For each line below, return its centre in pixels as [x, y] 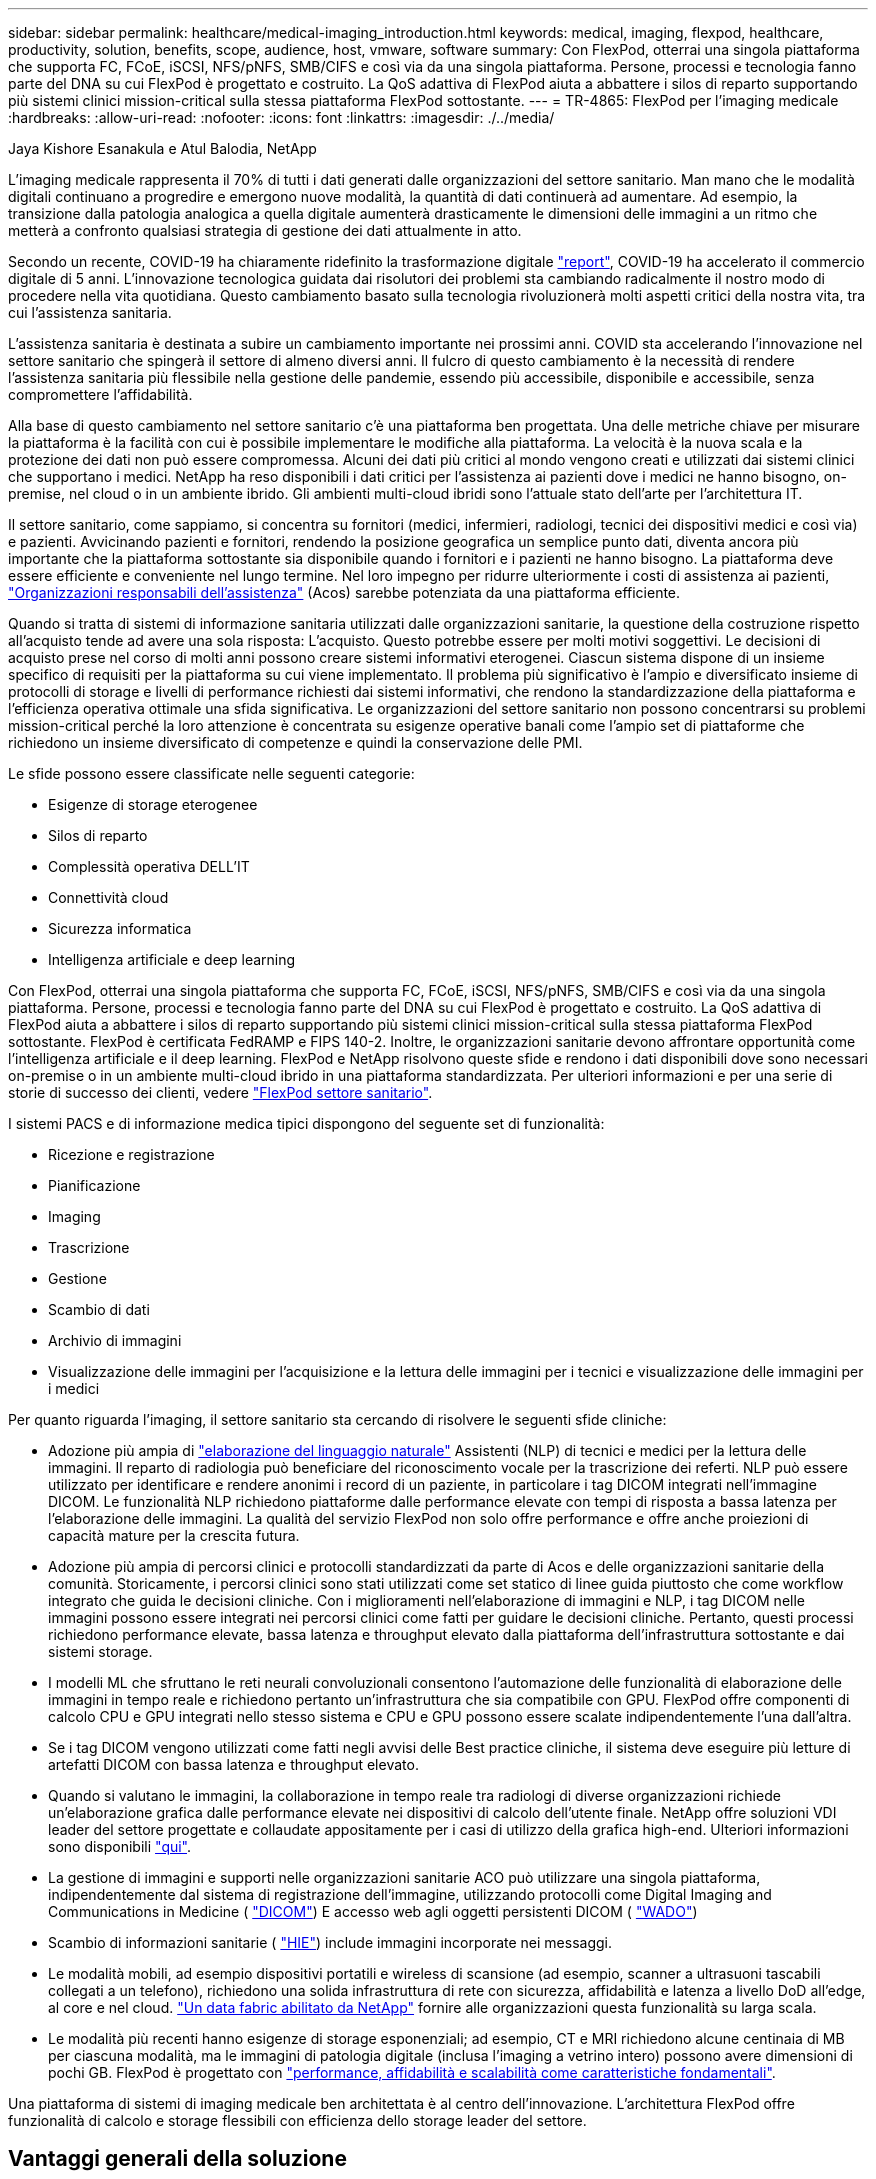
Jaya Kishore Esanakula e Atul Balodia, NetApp [162, 148]
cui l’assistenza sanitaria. [90, 312]
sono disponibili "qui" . [120, 1846]
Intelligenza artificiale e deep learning [172, 959]
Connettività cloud [108, 897]
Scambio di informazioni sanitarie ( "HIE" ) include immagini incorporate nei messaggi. [330, 1942]
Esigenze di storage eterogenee [153, 804]
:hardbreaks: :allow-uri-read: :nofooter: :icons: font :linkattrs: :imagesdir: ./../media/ [281, 117]
